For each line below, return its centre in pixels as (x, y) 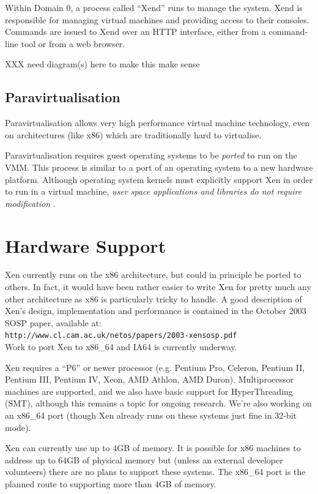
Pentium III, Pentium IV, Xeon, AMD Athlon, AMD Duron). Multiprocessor (150, 379)
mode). (18, 427)
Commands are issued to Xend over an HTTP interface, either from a (135, 32)
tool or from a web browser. (73, 43)
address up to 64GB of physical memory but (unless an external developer (144, 459)
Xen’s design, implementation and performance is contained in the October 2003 (156, 311)
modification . (30, 203)
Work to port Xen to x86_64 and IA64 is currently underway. (121, 347)
